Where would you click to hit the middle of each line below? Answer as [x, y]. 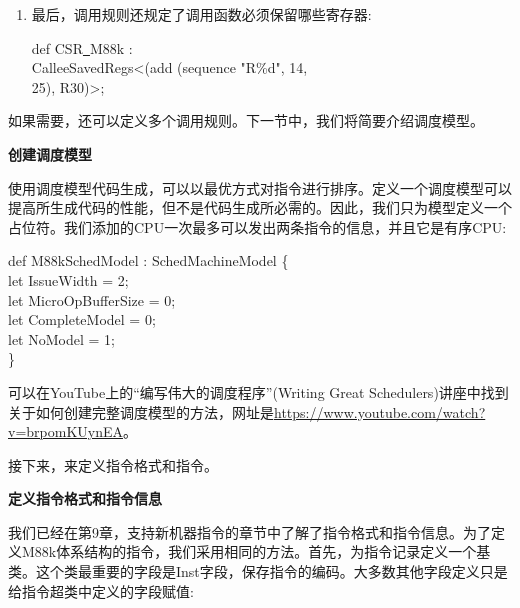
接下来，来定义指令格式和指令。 [113, 464]
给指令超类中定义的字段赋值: [101, 590]
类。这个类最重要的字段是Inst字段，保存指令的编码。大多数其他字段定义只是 [258, 571]
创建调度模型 [50, 153]
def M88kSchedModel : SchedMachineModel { [148, 260]
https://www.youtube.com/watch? [380, 411]
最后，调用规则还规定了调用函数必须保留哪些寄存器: [201, 14]
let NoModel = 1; [61, 338]
